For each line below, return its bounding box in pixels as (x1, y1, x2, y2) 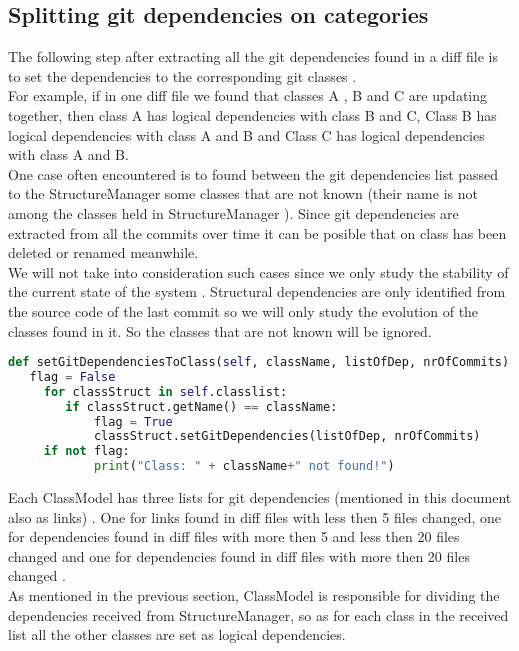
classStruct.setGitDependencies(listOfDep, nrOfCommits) (93, 429, 481, 444)
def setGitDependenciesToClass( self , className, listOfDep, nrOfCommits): (8, 355, 517, 370)
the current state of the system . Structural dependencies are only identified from (8, 281, 506, 302)
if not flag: (43, 444, 130, 459)
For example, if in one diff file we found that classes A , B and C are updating (8, 85, 488, 106)
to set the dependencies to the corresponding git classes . (8, 65, 357, 86)
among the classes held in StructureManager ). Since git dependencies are (8, 202, 459, 223)
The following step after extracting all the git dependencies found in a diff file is (8, 46, 498, 67)
